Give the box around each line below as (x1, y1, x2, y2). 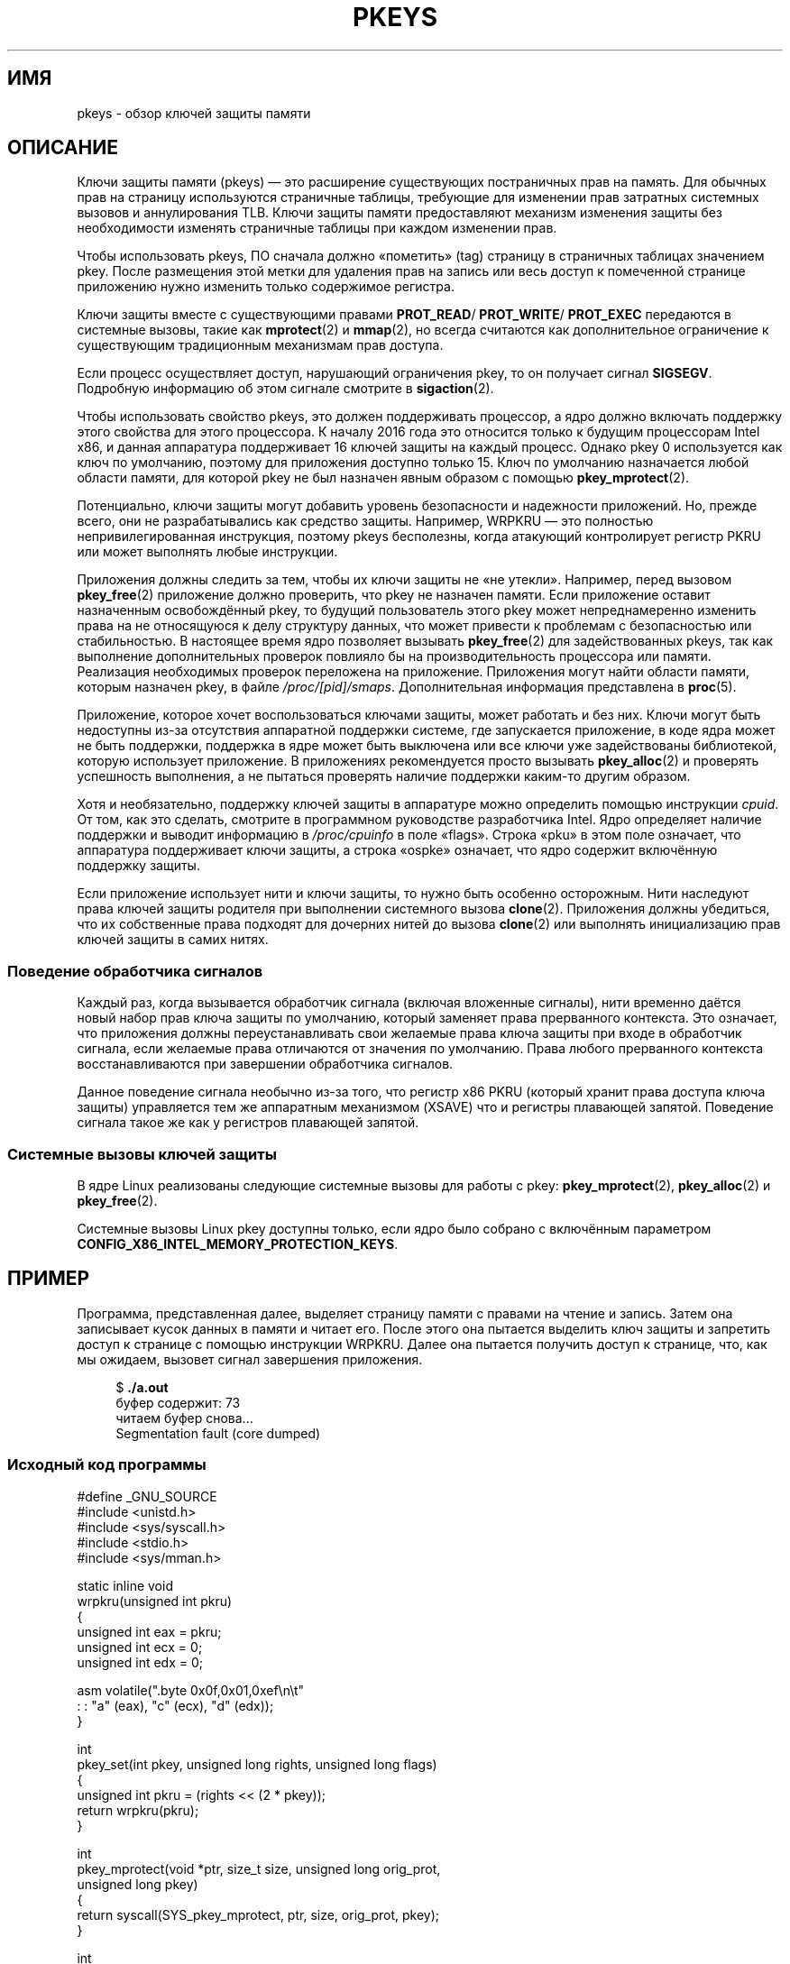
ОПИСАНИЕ (7, 136, 118, 160)
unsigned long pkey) (77, 1876, 198, 1892)
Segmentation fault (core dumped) (115, 1425, 321, 1441)
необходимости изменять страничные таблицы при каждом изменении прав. (77, 220, 557, 236)
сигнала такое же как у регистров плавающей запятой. (77, 1115, 419, 1131)
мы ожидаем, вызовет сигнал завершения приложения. (77, 1351, 423, 1367)
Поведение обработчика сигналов (7, 961, 263, 980)
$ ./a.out (115, 1379, 169, 1395)
